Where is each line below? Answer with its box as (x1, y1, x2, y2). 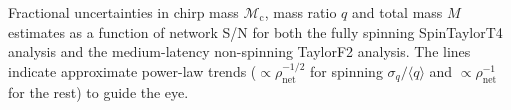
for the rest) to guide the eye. (8, 81, 189, 102)
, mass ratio (264, 2, 337, 22)
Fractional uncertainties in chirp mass (8, 2, 239, 22)
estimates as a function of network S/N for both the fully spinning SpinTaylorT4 (8, 21, 503, 42)
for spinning (310, 60, 383, 81)
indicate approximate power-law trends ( (8, 60, 257, 81)
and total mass (351, 2, 443, 22)
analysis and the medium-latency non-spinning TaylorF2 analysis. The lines (8, 41, 471, 62)
